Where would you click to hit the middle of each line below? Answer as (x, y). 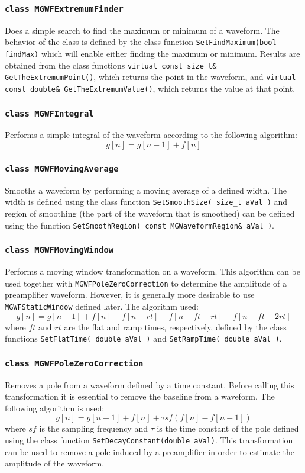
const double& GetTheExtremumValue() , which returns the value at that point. (150, 88)
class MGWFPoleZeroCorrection (74, 363)
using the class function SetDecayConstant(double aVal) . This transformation (149, 440)
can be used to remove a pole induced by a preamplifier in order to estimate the (150, 451)
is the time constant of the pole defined (228, 428)
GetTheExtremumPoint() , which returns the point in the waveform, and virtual (150, 77)
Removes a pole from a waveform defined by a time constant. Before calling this (150, 384)
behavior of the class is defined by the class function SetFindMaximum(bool (141, 42)
